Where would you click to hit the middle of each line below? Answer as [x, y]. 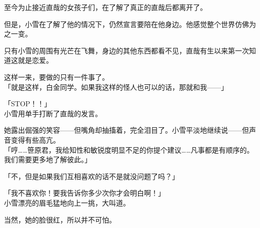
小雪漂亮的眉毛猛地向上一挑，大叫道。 [67, 202]
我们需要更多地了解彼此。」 [48, 159]
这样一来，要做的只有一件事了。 [56, 77]
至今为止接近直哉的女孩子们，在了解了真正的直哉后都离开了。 [105, 7]
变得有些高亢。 [35, 139]
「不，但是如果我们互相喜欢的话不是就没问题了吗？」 [91, 176]
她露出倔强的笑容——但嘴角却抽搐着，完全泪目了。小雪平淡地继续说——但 [126, 130]
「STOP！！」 [28, 104]
